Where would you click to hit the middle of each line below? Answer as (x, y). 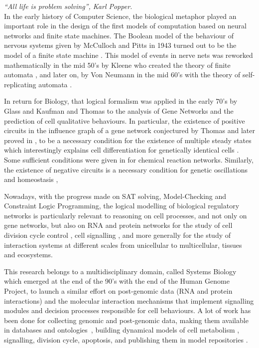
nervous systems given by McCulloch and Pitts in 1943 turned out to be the (120, 45)
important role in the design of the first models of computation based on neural (125, 26)
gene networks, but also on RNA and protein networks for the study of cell (118, 225)
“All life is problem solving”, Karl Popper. (68, 6)
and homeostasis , (31, 179)
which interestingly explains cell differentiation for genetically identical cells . (122, 150)
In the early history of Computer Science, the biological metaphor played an (120, 16)
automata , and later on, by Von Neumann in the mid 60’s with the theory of (122, 75)
